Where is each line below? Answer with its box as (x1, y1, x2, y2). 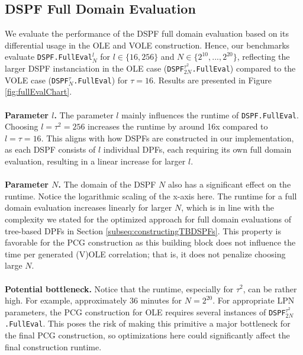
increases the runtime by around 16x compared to (88, 120, 268, 133)
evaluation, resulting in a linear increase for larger (5, 154, 186, 167)
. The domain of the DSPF (58, 178, 156, 191)
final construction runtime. (5, 340, 102, 353)
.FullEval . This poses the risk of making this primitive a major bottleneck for (5, 317, 291, 330)
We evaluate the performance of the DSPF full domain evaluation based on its (5, 27, 289, 40)
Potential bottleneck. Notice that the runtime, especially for (5, 282, 234, 295)
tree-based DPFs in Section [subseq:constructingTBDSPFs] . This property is (5, 224, 281, 237)
